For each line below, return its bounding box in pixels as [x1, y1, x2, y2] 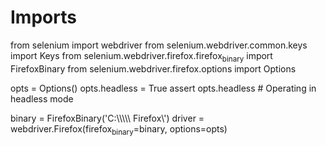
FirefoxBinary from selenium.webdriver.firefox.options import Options [10, 62, 297, 75]
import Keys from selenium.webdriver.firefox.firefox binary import [10, 49, 273, 64]
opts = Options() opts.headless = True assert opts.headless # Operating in [10, 82, 317, 94]
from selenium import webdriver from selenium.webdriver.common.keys [10, 39, 308, 51]
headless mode [10, 92, 74, 105]
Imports [10, 6, 77, 29]
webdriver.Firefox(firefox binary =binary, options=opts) [10, 122, 228, 137]
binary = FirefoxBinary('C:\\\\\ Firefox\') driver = [10, 112, 205, 124]
